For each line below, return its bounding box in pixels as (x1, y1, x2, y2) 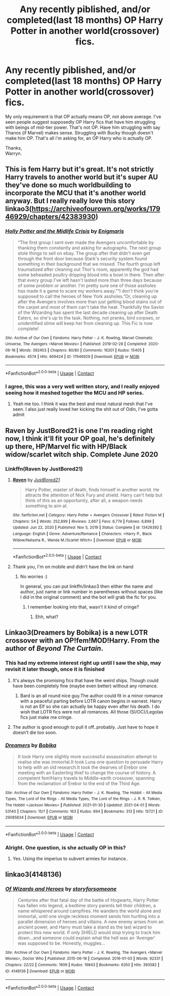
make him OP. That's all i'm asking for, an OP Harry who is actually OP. (5, 135, 153, 141)
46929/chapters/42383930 (5, 212, 96, 221)
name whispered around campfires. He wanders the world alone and (17, 908, 161, 914)
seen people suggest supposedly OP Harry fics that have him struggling (5, 119, 156, 125)
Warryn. (5, 150, 22, 156)
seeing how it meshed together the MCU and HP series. (5, 389, 144, 396)
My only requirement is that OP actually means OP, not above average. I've (5, 113, 161, 120)
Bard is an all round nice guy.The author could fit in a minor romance (20, 692, 163, 698)
